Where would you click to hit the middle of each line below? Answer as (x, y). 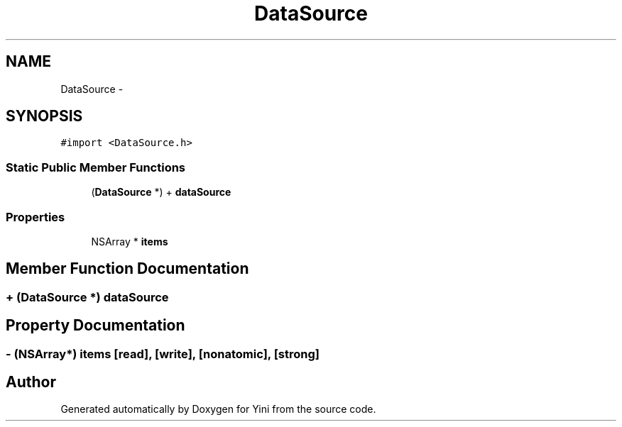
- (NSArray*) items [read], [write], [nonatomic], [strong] (163, 354)
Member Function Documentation (127, 269)
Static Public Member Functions (96, 167)
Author (31, 382)
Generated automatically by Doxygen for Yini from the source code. (218, 409)
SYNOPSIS (44, 116)
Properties (36, 217)
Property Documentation (96, 326)
